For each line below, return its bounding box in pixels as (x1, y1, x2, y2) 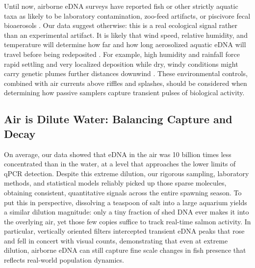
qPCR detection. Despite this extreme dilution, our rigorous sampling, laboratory (4, 168, 249, 178)
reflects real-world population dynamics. (4, 255, 124, 265)
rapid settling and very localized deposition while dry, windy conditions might (4, 58, 238, 69)
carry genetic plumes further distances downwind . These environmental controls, (4, 68, 248, 79)
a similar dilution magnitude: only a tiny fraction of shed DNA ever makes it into (4, 207, 249, 217)
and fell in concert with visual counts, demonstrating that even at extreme (4, 235, 228, 245)
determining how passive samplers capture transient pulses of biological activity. (4, 87, 245, 98)
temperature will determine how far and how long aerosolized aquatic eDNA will (4, 39, 246, 50)
